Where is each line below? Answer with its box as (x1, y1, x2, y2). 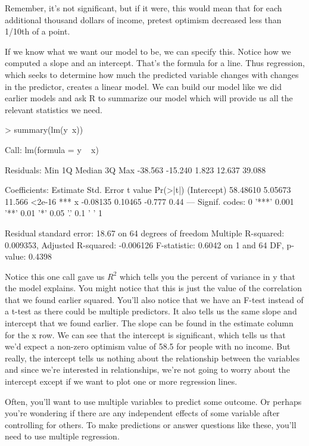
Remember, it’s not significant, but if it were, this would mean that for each (5, 2, 282, 14)
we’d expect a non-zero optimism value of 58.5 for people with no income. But (5, 340, 291, 353)
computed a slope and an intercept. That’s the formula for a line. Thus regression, (5, 57, 305, 69)
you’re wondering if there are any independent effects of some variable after (5, 407, 280, 419)
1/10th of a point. (5, 25, 70, 38)
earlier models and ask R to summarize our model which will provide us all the (5, 92, 293, 104)
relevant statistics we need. (5, 103, 102, 116)
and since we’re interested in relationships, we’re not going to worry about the (5, 363, 290, 376)
